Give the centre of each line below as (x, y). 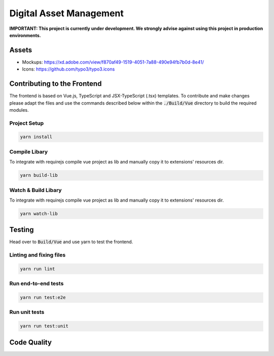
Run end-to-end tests (37, 283)
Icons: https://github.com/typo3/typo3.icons (68, 69)
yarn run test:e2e (43, 298)
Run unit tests (27, 312)
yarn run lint (38, 269)
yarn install (36, 137)
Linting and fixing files (38, 255)
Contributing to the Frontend (56, 84)
